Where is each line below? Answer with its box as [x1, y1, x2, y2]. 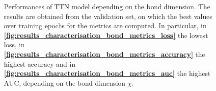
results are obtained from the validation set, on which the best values [4, 11, 212, 21]
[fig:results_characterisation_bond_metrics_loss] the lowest [4, 30, 208, 40]
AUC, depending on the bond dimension [4, 77, 126, 88]
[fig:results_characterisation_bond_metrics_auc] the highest [4, 68, 211, 78]
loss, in [4, 39, 25, 50]
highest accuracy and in [4, 58, 76, 69]
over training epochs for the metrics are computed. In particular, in [4, 20, 207, 31]
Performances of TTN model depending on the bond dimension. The [4, 1, 211, 11]
